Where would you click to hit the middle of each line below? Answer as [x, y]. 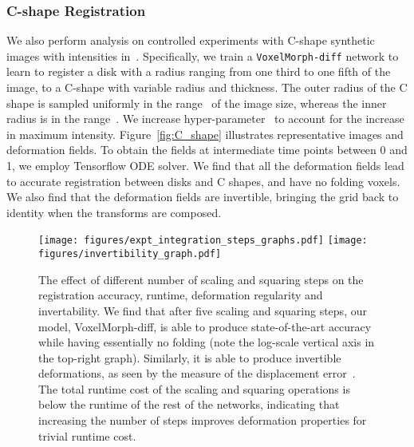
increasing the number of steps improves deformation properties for [203, 420]
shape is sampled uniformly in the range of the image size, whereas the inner [197, 103]
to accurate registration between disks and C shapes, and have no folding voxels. [203, 181]
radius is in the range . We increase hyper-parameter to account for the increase [205, 119]
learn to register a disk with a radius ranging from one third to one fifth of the [199, 71]
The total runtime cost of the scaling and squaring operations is [194, 388]
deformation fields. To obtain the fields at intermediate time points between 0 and [207, 150]
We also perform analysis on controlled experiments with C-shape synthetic [191, 40]
